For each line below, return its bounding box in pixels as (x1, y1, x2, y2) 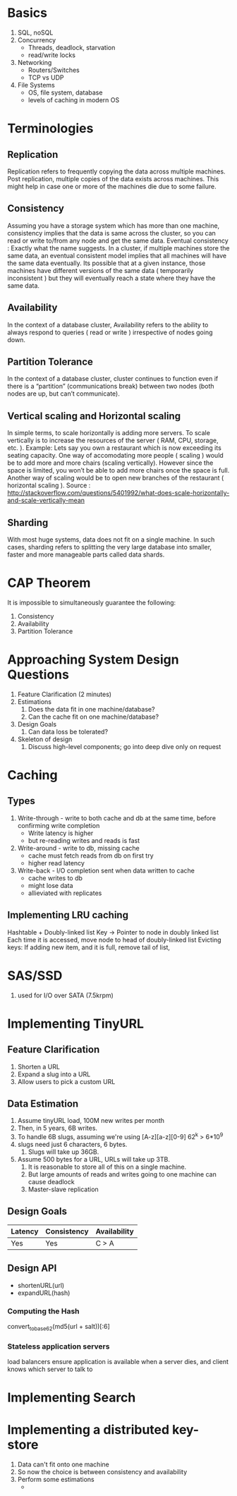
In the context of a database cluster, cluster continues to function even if (7, 375, 219, 383)
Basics (7, 5, 48, 21)
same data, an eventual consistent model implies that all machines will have (7, 251, 227, 260)
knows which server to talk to (7, 1365, 93, 1373)
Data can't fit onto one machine (17, 1460, 109, 1468)
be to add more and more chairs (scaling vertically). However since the (7, 458, 214, 467)
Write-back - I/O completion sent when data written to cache (17, 866, 195, 875)
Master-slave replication (28, 1185, 99, 1193)
